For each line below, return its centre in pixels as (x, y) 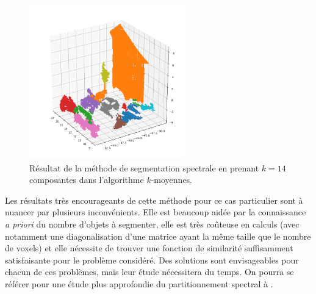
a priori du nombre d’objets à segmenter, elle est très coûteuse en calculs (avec (152, 224)
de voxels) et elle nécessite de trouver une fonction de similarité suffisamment (149, 248)
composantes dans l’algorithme (87, 180)
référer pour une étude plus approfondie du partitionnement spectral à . (139, 284)
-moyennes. (172, 180)
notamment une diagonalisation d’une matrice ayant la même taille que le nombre (158, 236)
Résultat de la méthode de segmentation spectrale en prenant (144, 167)
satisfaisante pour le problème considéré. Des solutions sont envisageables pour (152, 260)
